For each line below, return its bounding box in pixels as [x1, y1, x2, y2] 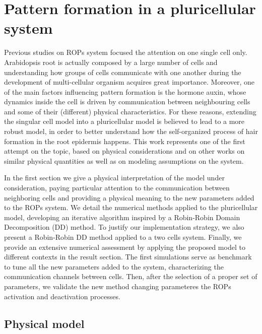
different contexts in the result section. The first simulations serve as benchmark [4, 251, 252, 262]
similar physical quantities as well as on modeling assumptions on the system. [4, 155, 244, 166]
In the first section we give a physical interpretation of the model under [4, 172, 225, 183]
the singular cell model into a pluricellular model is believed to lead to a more [4, 116, 245, 126]
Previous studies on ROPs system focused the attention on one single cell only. [4, 47, 247, 57]
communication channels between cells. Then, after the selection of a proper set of [4, 271, 257, 282]
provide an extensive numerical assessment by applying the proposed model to [4, 241, 245, 252]
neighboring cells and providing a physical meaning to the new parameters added [4, 192, 254, 203]
